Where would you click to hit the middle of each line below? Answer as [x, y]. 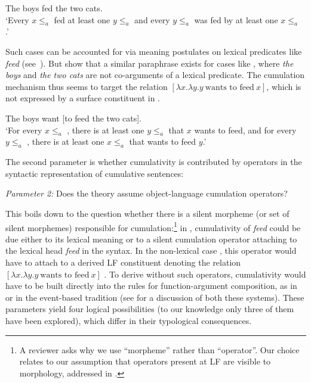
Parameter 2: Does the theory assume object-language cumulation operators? [147, 193]
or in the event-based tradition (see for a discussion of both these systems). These [155, 297]
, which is [284, 86]
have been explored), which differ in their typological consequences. [129, 320]
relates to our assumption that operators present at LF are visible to [145, 361]
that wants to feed [163, 141]
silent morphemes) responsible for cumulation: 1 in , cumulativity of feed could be [153, 226]
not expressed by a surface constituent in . [83, 98]
